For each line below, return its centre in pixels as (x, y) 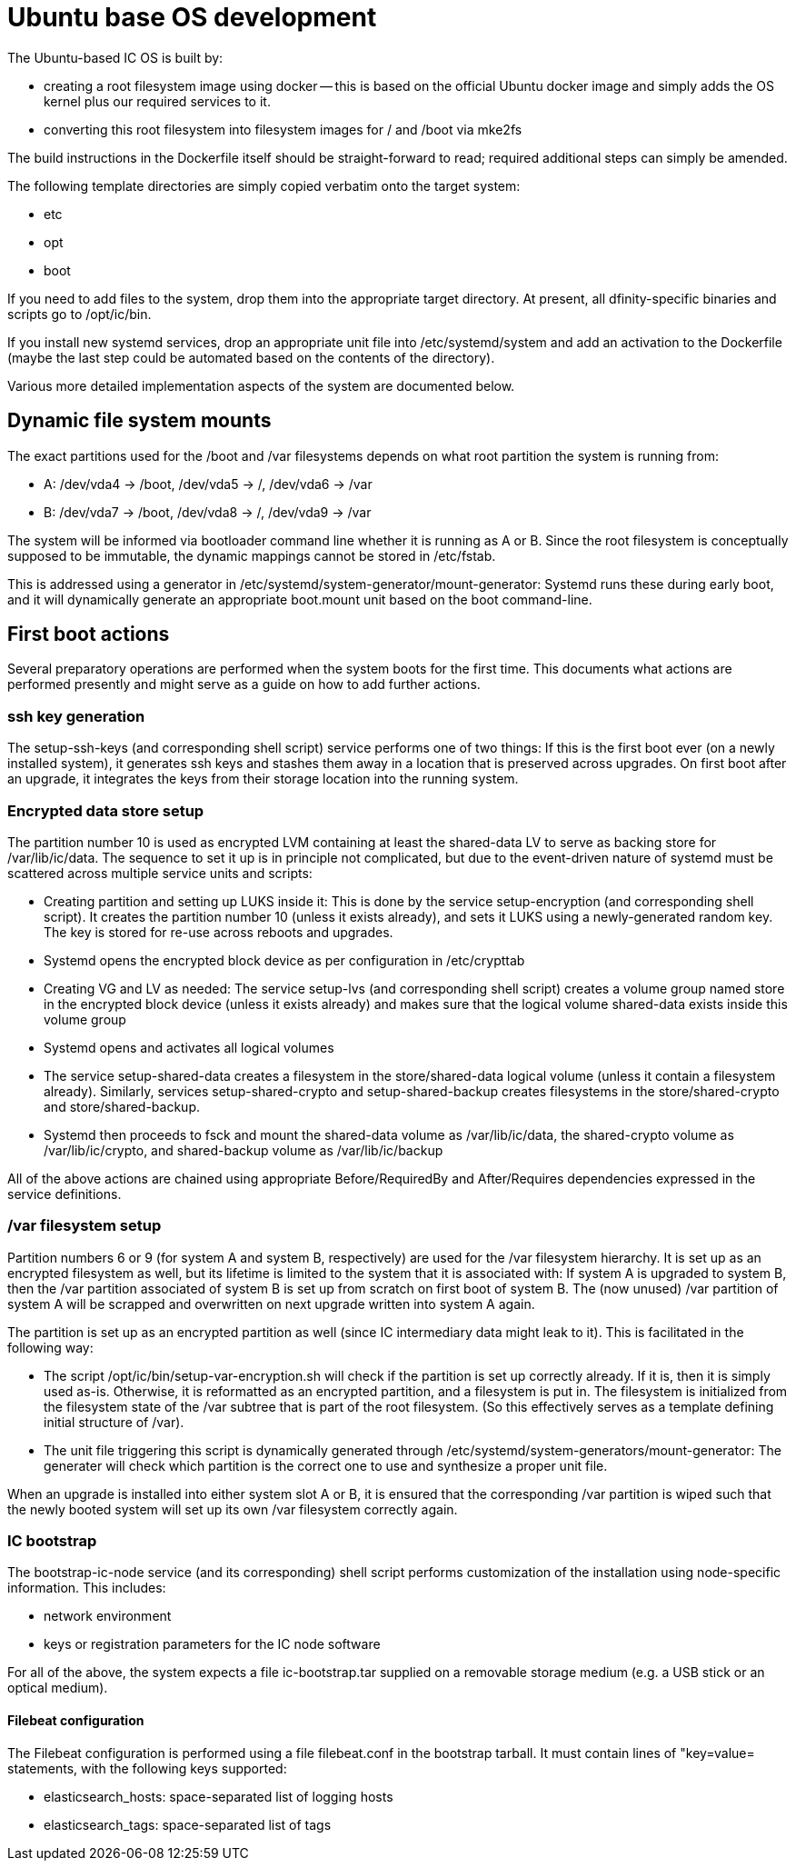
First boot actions (89, 634)
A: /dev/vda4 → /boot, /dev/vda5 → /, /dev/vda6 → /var (208, 484)
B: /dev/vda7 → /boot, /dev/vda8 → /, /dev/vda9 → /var (208, 512)
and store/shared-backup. (122, 1106)
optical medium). (58, 1688)
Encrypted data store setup (106, 810)
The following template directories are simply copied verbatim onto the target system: (264, 185)
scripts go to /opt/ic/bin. (80, 314)
